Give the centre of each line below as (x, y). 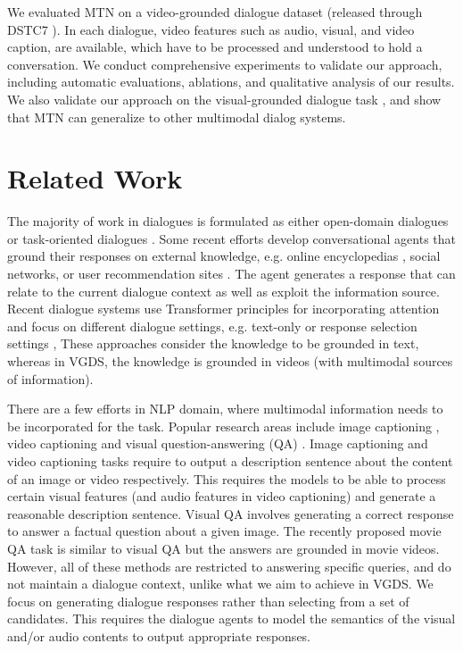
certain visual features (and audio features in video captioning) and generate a (222, 496)
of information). (50, 378)
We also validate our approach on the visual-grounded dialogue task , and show (224, 99)
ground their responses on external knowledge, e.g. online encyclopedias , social (224, 256)
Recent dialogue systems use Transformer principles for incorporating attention (223, 309)
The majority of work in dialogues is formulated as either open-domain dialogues (228, 221)
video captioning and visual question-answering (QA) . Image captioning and (218, 443)
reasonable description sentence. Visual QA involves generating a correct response (231, 513)
